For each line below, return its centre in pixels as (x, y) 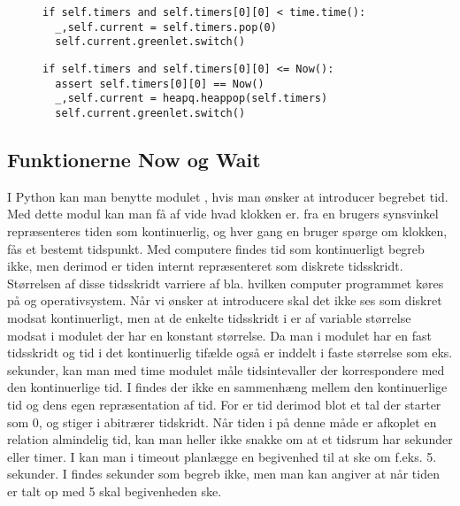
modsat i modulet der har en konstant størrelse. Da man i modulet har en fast (219, 335)
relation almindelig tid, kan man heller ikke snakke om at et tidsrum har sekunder (230, 439)
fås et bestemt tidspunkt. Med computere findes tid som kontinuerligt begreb (216, 248)
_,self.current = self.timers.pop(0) (166, 27)
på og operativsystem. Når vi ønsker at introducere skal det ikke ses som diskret (225, 300)
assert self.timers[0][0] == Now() (160, 84)
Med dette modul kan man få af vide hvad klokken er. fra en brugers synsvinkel (223, 214)
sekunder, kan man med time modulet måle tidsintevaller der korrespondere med (226, 369)
